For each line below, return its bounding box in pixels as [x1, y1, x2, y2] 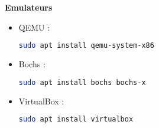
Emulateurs [5, 1, 53, 13]
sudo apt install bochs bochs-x [18, 78, 146, 87]
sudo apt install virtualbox [18, 115, 134, 124]
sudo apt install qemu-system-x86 [18, 41, 154, 50]
